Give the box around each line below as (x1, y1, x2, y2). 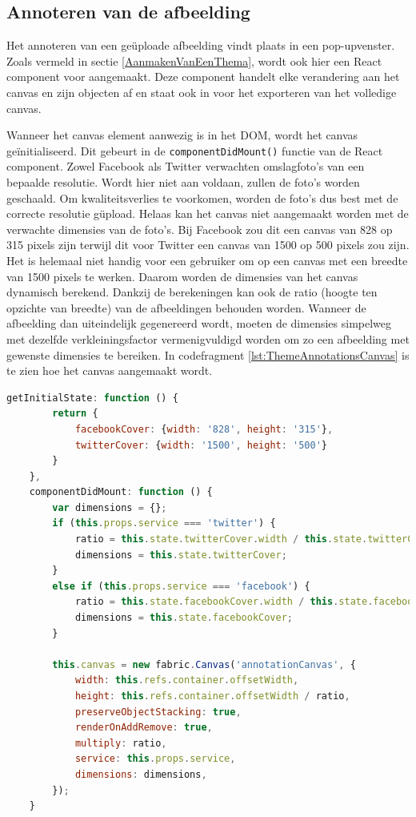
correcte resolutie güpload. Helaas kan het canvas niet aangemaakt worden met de (6, 205, 409, 222)
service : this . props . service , (74, 753, 236, 765)
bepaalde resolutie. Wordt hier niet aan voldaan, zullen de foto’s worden (6, 174, 360, 191)
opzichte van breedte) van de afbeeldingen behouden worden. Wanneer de (6, 299, 366, 316)
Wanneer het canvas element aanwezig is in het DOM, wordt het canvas (6, 127, 358, 143)
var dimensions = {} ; (52, 501, 167, 513)
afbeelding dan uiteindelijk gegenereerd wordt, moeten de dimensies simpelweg (6, 315, 392, 332)
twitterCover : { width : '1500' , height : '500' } (74, 439, 328, 451)
